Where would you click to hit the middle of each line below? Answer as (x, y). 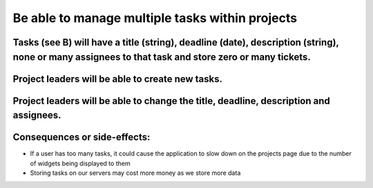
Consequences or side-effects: (82, 137)
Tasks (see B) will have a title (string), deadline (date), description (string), (176, 42)
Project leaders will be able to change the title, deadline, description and (172, 101)
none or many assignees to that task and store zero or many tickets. (162, 57)
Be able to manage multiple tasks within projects (155, 18)
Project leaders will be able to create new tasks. (118, 79)
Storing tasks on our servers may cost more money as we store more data (135, 173)
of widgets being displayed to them (80, 163)
